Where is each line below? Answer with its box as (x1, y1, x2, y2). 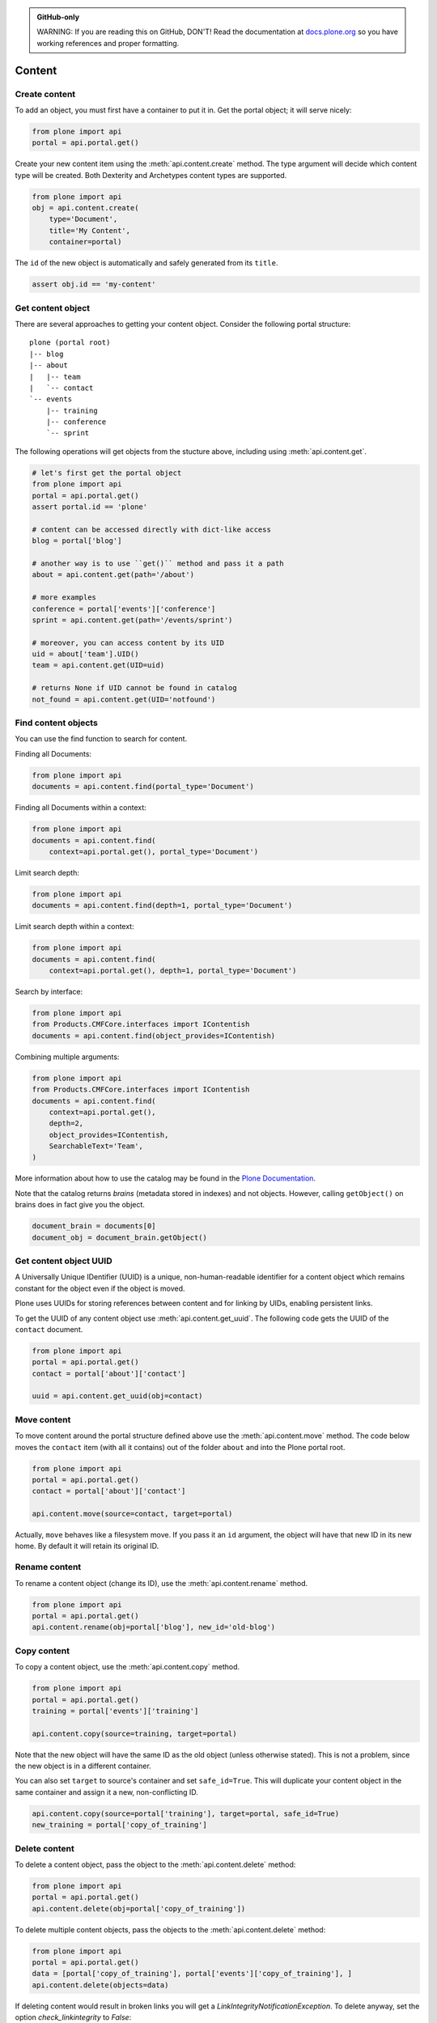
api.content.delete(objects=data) (32, 1980, 169, 1990)
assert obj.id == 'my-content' (32, 280, 157, 289)
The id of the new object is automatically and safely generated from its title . (15, 258, 278, 268)
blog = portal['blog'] (32, 536, 122, 545)
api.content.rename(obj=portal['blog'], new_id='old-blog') (32, 1622, 276, 1632)
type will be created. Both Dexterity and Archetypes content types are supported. (15, 170, 287, 180)
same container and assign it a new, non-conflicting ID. (15, 1787, 198, 1796)
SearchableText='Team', (49, 1142, 143, 1151)
